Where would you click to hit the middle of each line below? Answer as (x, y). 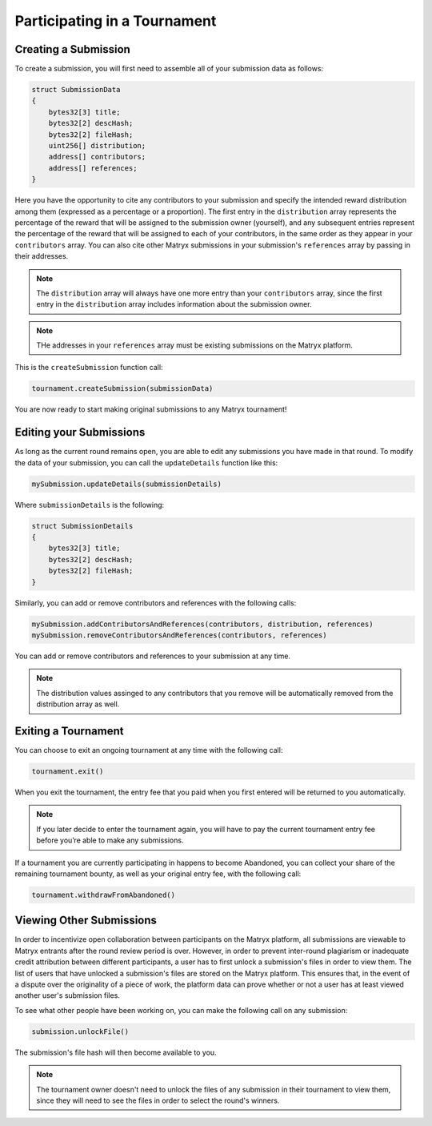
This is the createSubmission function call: (89, 368)
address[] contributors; (97, 157)
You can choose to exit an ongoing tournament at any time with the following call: (149, 750)
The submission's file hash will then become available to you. (116, 1052)
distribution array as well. (78, 704)
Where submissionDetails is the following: (90, 505)
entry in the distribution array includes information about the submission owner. (174, 304)
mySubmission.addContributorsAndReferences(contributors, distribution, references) (202, 624)
